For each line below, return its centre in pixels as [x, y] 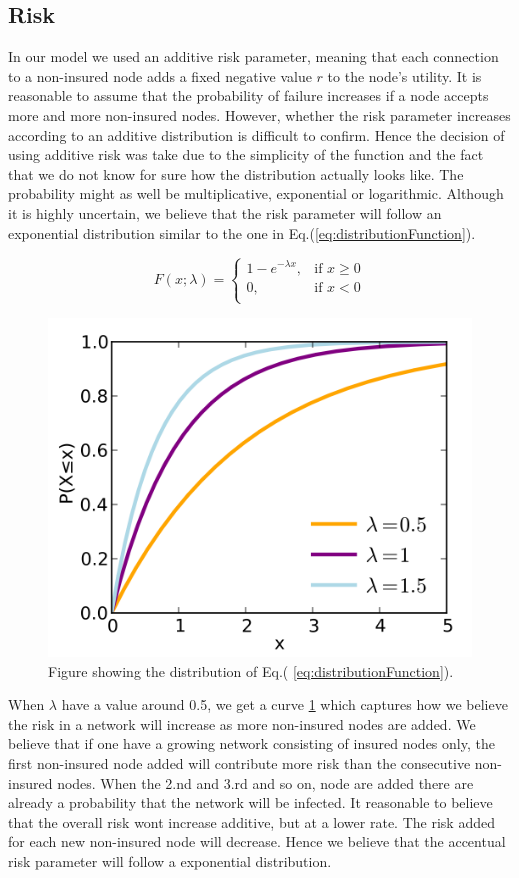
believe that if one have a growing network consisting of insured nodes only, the [251, 743]
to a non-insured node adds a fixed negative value [160, 75]
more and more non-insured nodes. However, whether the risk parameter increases [259, 114]
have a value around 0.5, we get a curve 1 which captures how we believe [284, 704]
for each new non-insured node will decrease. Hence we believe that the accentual [257, 841]
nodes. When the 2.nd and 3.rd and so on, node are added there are [265, 782]
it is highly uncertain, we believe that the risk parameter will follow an [225, 212]
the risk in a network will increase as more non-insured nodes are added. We [242, 723]
